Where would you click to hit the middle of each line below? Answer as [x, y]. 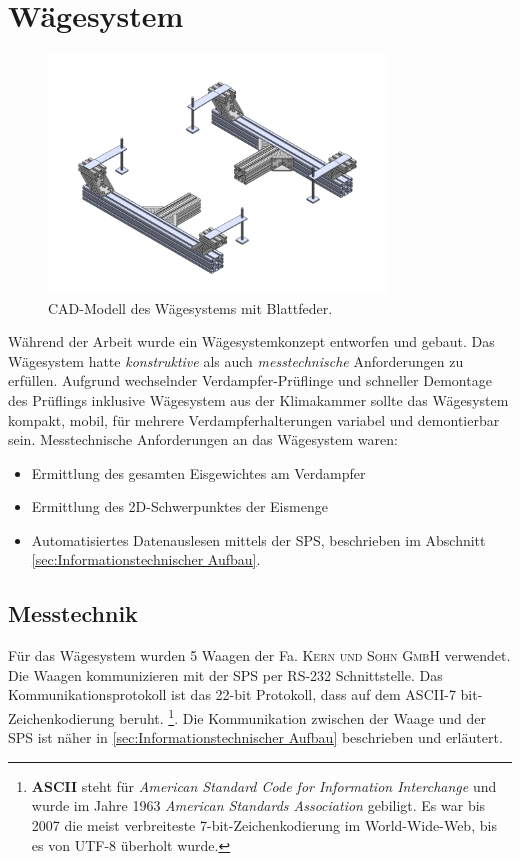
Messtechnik [73, 613]
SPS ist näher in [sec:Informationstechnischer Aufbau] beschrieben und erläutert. [255, 737]
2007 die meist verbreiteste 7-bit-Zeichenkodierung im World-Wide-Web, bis [264, 825]
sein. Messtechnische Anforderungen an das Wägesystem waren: [203, 439]
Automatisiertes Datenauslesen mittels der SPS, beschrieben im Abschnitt [258, 539]
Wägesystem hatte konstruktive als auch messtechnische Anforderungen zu [236, 360]
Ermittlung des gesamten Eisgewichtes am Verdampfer [198, 472]
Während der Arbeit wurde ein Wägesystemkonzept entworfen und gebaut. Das [251, 341]
